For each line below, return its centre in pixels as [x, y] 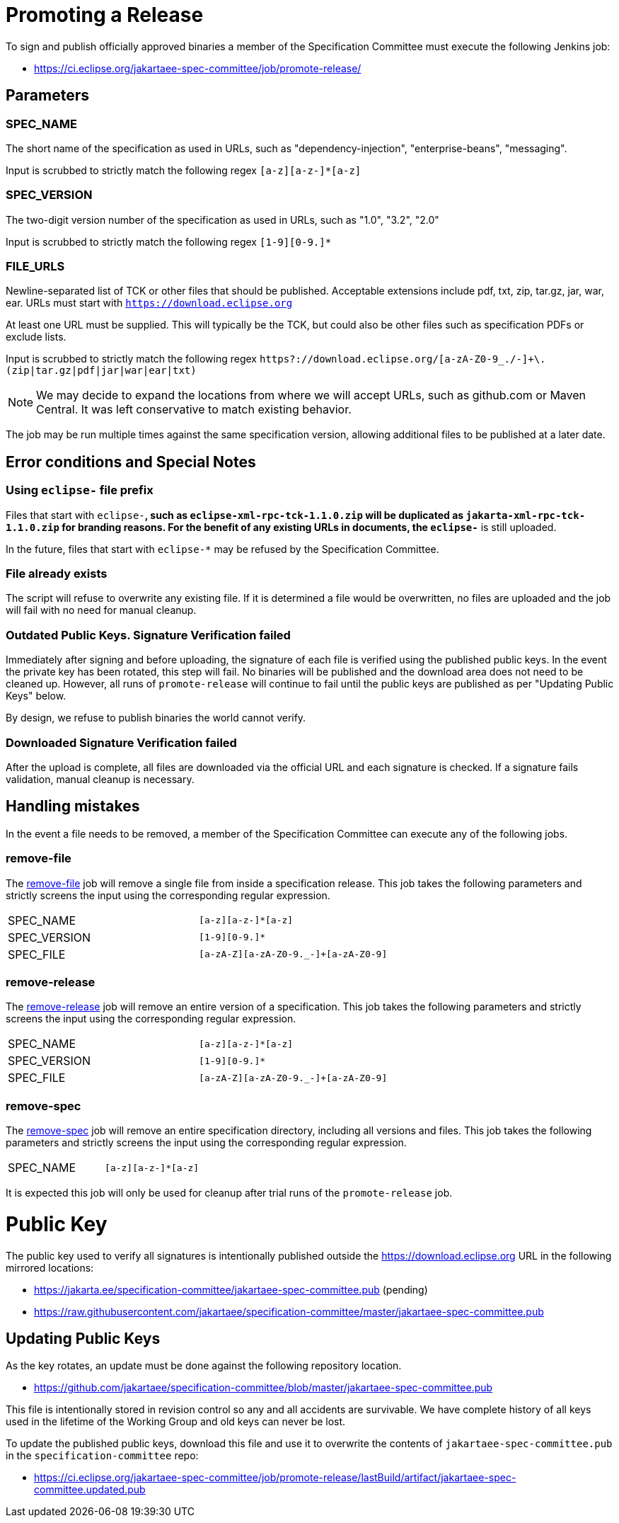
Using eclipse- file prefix [80, 490]
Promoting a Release [105, 15]
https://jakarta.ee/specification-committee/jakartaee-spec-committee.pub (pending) [231, 1289]
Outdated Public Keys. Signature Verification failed [148, 635]
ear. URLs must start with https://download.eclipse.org [149, 303]
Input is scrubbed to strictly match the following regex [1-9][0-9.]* [169, 241]
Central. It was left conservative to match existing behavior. [194, 410]
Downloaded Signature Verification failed [121, 742]
